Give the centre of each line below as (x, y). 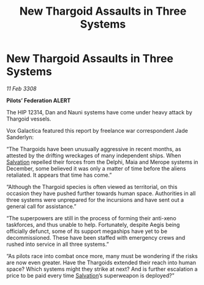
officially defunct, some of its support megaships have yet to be (87, 231)
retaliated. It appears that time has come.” (59, 175)
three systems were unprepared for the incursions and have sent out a (95, 199)
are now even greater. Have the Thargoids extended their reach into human (101, 262)
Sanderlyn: (20, 137)
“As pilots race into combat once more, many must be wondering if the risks (102, 256)
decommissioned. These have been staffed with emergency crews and (96, 237)
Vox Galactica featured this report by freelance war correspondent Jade (97, 130)
